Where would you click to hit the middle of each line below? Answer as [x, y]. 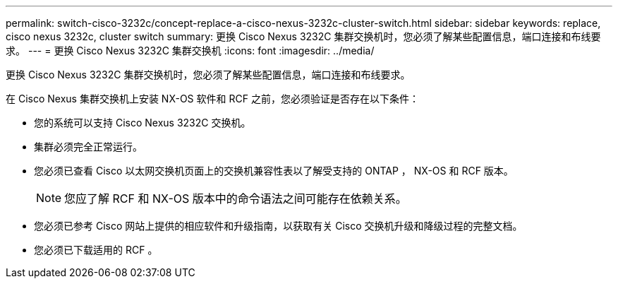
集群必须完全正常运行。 [88, 147]
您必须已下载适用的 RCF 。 [96, 250]
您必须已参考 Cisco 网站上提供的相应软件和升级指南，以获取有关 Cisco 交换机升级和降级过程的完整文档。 [278, 226]
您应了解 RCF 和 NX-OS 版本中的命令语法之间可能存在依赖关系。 [236, 199]
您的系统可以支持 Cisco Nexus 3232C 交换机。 [143, 123]
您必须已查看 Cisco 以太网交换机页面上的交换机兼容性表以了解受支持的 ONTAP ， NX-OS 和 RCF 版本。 [274, 171]
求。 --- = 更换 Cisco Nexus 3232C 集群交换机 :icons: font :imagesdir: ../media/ [190, 51]
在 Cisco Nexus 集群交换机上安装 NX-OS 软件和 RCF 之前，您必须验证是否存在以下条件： [212, 99]
